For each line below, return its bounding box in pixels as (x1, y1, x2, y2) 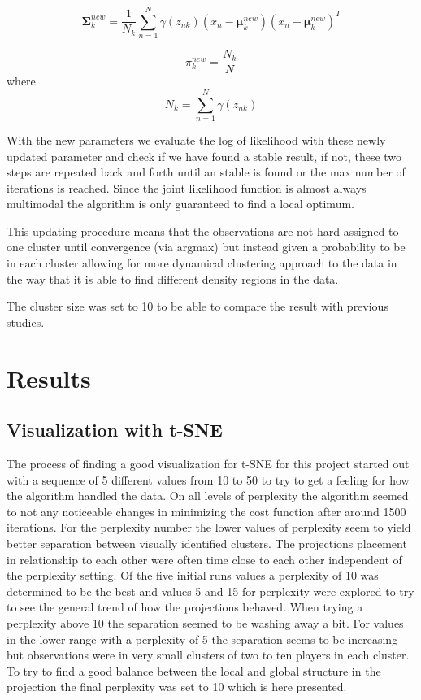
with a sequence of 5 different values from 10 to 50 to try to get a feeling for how (7, 471, 410, 488)
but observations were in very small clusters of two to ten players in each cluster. (7, 646, 410, 663)
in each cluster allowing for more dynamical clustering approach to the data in (7, 254, 397, 272)
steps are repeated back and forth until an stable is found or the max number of (7, 163, 406, 180)
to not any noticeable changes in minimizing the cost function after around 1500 (7, 502, 406, 520)
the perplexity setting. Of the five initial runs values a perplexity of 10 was (7, 567, 379, 584)
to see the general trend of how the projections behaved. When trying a (7, 598, 363, 615)
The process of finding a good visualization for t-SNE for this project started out (7, 455, 410, 472)
